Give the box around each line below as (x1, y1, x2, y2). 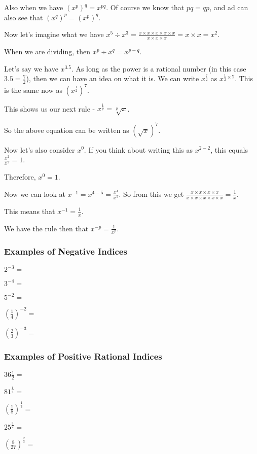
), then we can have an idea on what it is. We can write (26, 73, 199, 84)
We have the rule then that (4, 223, 89, 233)
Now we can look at (4, 188, 65, 199)
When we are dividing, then (4, 46, 91, 57)
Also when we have (4, 2, 63, 12)
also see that (4, 12, 43, 22)
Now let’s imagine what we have (4, 29, 104, 40)
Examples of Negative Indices (4, 245, 127, 257)
